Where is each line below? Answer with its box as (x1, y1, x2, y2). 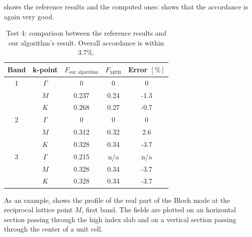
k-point (33, 64, 58, 75)
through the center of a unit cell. (4, 224, 103, 234)
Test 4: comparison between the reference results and (6, 28, 167, 38)
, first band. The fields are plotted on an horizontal (82, 204, 236, 215)
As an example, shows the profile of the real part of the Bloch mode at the (4, 194, 230, 205)
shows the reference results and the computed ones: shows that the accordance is (4, 1, 249, 11)
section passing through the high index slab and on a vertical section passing (4, 214, 237, 224)
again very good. (4, 11, 54, 21)
